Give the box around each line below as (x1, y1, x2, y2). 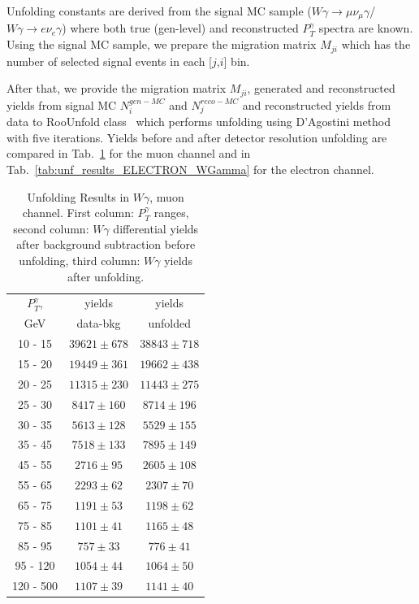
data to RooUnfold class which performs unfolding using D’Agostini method (6, 113, 391, 130)
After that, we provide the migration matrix (6, 80, 227, 97)
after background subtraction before (16, 236, 196, 253)
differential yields (113, 219, 199, 237)
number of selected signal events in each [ (6, 52, 213, 69)
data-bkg (76, 315, 121, 332)
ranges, (153, 204, 189, 221)
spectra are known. (318, 20, 413, 37)
